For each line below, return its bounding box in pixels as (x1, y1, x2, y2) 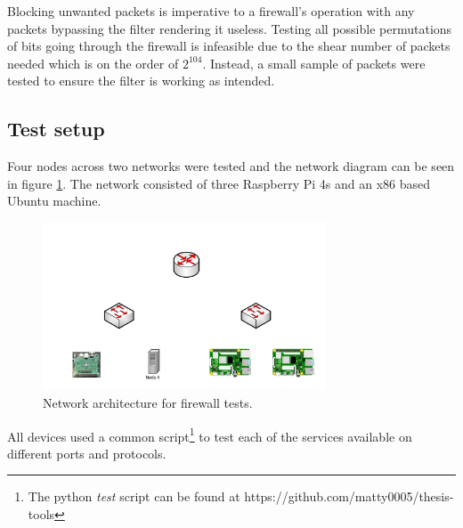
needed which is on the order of (7, 53, 179, 72)
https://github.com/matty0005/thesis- (244, 487, 454, 506)
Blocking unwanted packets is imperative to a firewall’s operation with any (7, 2, 415, 20)
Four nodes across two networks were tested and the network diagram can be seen (7, 157, 455, 175)
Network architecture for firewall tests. (43, 394, 253, 412)
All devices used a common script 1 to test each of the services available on (7, 424, 412, 445)
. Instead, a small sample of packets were (202, 53, 426, 72)
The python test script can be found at (28, 487, 240, 506)
